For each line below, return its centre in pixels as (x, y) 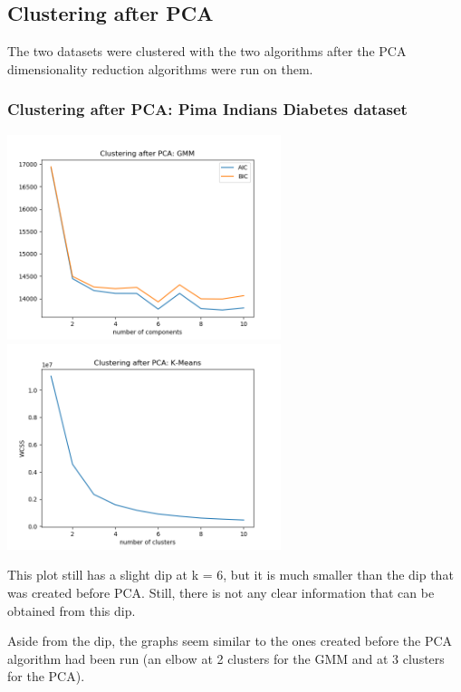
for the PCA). (46, 676)
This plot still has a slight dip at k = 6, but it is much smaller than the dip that (230, 575)
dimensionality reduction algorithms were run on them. (160, 68)
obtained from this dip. (72, 610)
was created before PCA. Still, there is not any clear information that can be (221, 592)
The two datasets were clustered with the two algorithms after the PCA (207, 51)
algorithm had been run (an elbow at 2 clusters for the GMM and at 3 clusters (226, 658)
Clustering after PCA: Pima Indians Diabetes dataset (207, 109)
